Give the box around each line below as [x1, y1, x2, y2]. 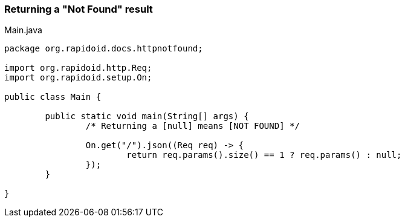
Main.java [4, 25, 42, 36]
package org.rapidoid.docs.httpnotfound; [4, 44, 203, 54]
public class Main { [4, 92, 102, 102]
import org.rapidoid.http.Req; [4, 63, 152, 73]
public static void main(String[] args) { [45, 111, 249, 122]
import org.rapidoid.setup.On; [4, 73, 152, 83]
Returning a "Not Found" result [4, 3, 153, 15]
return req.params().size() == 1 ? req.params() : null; [126, 150, 402, 160]
